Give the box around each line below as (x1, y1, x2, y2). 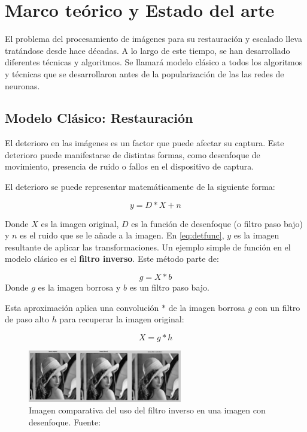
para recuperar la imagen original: (59, 313, 184, 325)
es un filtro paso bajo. (129, 281, 209, 294)
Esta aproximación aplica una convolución (5, 301, 159, 313)
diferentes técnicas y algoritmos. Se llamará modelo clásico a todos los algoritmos (5, 56, 303, 68)
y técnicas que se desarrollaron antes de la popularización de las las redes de (5, 67, 284, 80)
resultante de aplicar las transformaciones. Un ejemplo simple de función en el (5, 240, 291, 253)
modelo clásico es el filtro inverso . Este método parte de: (5, 252, 219, 265)
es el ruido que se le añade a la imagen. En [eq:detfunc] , (20, 229, 224, 241)
